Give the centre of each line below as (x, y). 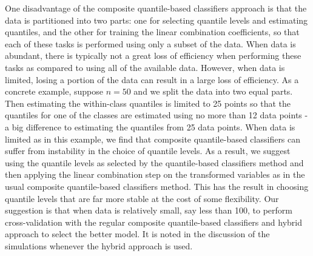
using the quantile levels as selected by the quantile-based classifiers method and (154, 162)
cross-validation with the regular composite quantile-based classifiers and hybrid (153, 222)
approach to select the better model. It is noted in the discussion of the (137, 234)
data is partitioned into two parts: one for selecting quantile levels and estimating (156, 20)
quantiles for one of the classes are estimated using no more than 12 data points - (156, 115)
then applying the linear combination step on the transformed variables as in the (155, 174)
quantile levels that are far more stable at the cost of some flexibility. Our (142, 198)
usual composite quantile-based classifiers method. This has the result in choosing (157, 186)
